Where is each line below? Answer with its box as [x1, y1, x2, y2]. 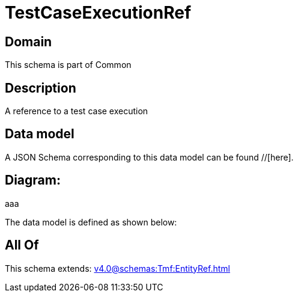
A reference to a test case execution [5, 106, 148, 117]
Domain [5, 34, 52, 49]
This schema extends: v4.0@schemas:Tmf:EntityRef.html [5, 263, 230, 274]
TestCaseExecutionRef [5, 2, 192, 23]
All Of [5, 237, 39, 253]
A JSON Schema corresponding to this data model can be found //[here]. [5, 152, 294, 162]
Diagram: [5, 173, 61, 188]
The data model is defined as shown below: [5, 216, 177, 227]
